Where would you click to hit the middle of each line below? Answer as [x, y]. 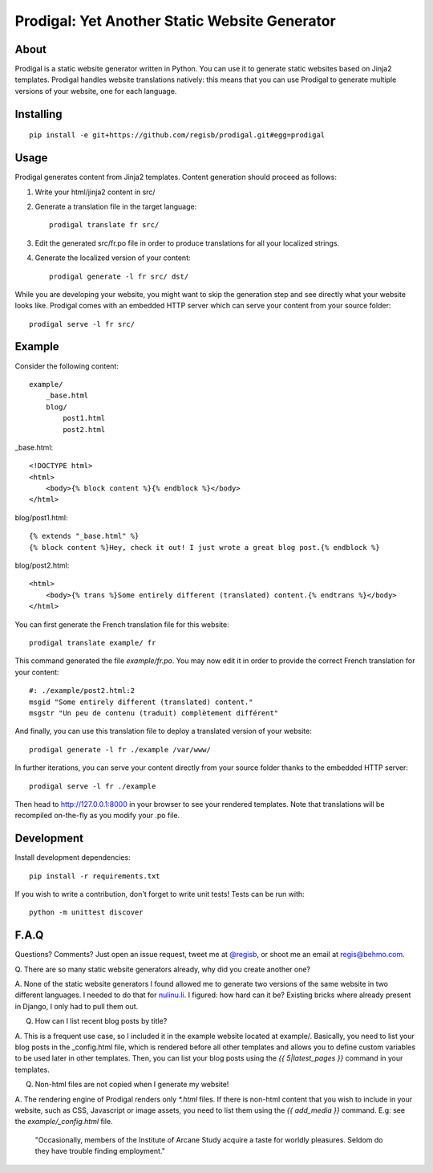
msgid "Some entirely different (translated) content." [141, 702]
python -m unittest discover [86, 912]
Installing [39, 114]
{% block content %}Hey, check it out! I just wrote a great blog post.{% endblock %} [204, 547]
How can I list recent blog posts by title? [101, 1021]
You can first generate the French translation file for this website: [122, 624]
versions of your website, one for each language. [96, 91]
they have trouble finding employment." [100, 1151]
